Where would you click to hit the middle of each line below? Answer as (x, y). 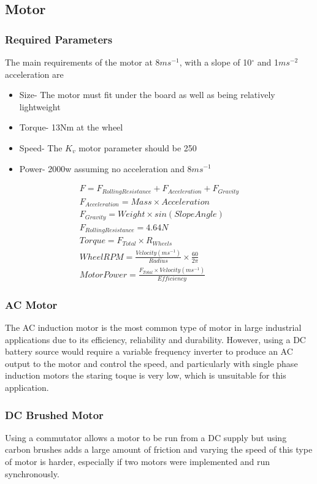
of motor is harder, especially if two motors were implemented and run (138, 462)
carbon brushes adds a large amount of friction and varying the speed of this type (159, 449)
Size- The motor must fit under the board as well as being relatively (147, 95)
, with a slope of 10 (216, 62)
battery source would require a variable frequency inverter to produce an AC (149, 351)
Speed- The (41, 147)
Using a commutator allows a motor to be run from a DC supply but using (146, 437)
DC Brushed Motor (54, 414)
